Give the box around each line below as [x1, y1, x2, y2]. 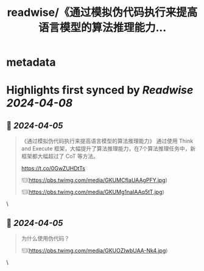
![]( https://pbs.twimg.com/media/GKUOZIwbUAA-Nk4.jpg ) [21, 247, 168, 254]
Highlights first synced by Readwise [6, 83, 194, 97]
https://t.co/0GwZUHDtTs [21, 165, 85, 172]
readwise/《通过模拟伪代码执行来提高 [7, 5, 198, 19]
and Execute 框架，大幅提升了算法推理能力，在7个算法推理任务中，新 [21, 145, 196, 152]
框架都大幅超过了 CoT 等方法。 [21, 153, 99, 160]
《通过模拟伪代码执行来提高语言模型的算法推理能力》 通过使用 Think [21, 138, 194, 145]
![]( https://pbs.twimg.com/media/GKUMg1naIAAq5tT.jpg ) [21, 188, 164, 195]
